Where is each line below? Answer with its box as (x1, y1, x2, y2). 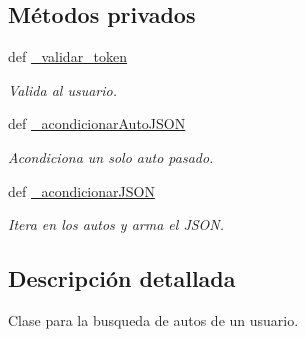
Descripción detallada (8, 263, 236, 294)
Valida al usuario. (8, 79, 118, 100)
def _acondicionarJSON (8, 180, 155, 201)
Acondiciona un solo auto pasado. (8, 146, 214, 167)
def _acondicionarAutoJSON (8, 113, 186, 134)
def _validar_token (8, 46, 128, 67)
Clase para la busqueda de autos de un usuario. (8, 309, 299, 330)
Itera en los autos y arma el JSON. (8, 214, 225, 235)
